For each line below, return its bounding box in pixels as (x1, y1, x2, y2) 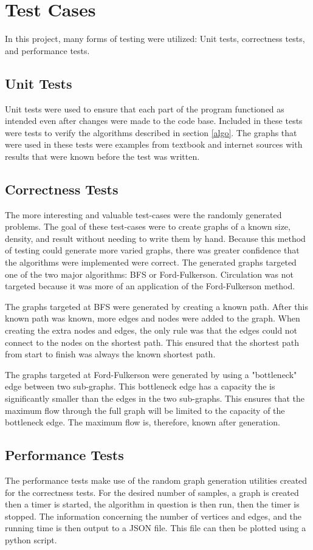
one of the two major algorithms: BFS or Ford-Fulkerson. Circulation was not (5, 267, 294, 280)
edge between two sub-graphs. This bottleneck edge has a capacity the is (5, 380, 275, 393)
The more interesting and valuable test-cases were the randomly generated (5, 208, 282, 221)
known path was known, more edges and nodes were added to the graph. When (5, 312, 300, 325)
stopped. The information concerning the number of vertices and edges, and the (5, 509, 302, 522)
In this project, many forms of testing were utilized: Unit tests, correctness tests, (5, 32, 305, 45)
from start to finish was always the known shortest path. (5, 348, 216, 360)
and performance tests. (5, 44, 90, 57)
